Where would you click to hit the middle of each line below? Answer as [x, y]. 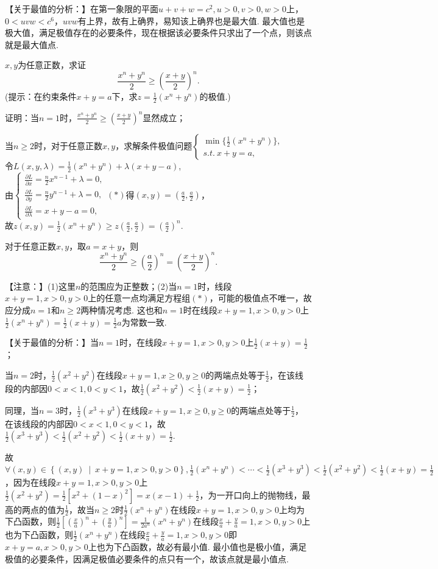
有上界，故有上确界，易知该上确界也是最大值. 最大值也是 [191, 20]
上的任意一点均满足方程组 [139, 298]
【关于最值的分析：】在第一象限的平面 [82, 9]
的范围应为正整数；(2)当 [129, 286]
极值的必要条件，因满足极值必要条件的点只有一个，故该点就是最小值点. [147, 558]
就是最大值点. [32, 44]
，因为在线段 [30, 482]
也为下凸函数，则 [39, 535]
